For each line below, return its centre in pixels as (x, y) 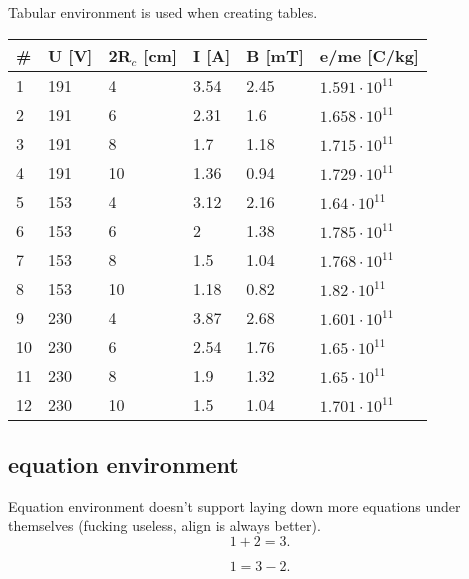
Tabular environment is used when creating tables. (163, 12)
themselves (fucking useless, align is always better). (164, 525)
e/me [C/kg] (369, 55)
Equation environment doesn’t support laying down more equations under (234, 505)
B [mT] (275, 55)
